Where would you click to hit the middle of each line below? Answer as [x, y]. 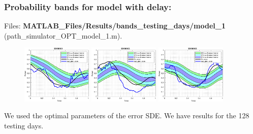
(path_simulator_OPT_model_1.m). [63, 35]
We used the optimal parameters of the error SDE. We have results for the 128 [127, 115]
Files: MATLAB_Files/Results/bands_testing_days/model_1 [115, 26]
